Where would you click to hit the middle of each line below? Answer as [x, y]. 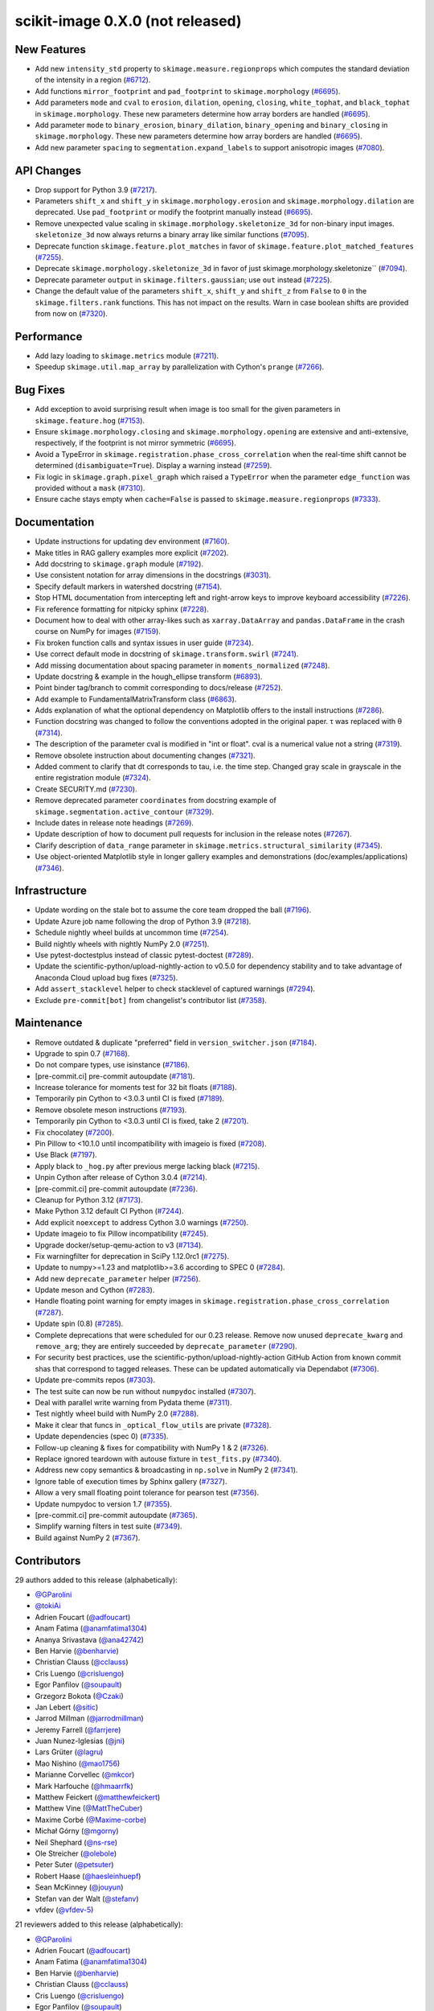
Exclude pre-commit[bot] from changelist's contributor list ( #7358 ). [151, 1000]
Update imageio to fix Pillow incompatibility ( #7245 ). [122, 1234]
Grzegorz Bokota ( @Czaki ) [79, 1696]
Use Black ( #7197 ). [66, 1155]
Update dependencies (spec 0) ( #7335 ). [102, 1437]
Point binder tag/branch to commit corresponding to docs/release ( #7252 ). [159, 688]
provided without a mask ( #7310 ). [90, 487]
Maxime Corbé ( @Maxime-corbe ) [91, 1820]
